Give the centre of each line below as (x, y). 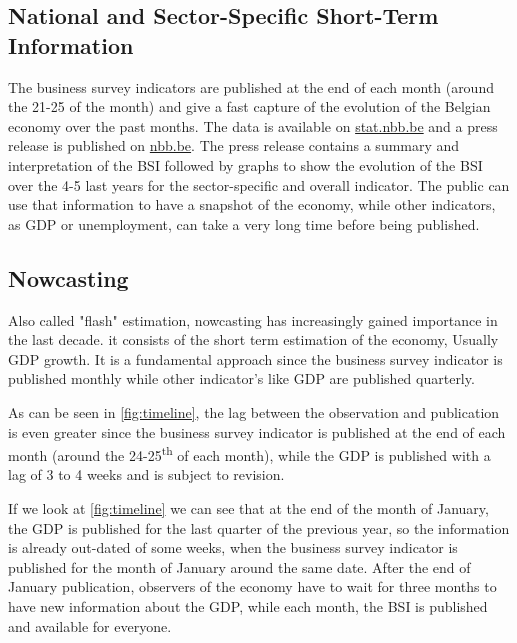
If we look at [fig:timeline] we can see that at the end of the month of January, (248, 507)
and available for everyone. (90, 625)
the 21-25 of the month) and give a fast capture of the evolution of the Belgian (249, 106)
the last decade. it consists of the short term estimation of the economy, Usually (253, 339)
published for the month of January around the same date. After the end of (239, 566)
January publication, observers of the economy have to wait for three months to (252, 586)
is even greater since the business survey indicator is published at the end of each (257, 431)
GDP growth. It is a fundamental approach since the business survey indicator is (255, 358)
